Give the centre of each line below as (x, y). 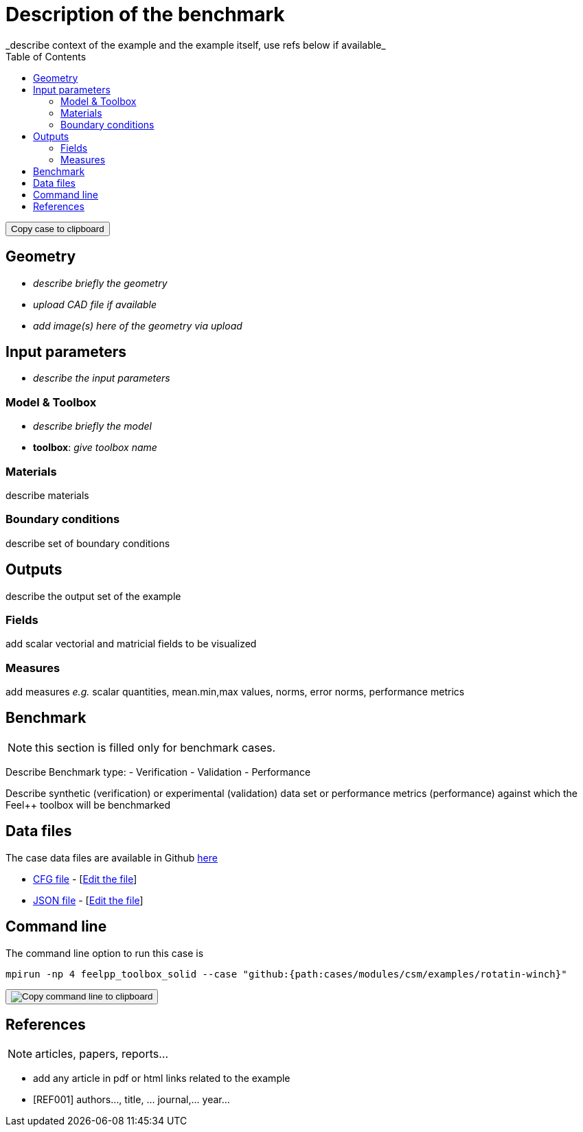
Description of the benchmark (145, 14)
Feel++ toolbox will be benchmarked (88, 805)
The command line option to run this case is (105, 953)
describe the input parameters (102, 378)
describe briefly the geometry (100, 283)
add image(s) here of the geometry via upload (138, 325)
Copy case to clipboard (58, 229)
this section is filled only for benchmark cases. (156, 747)
